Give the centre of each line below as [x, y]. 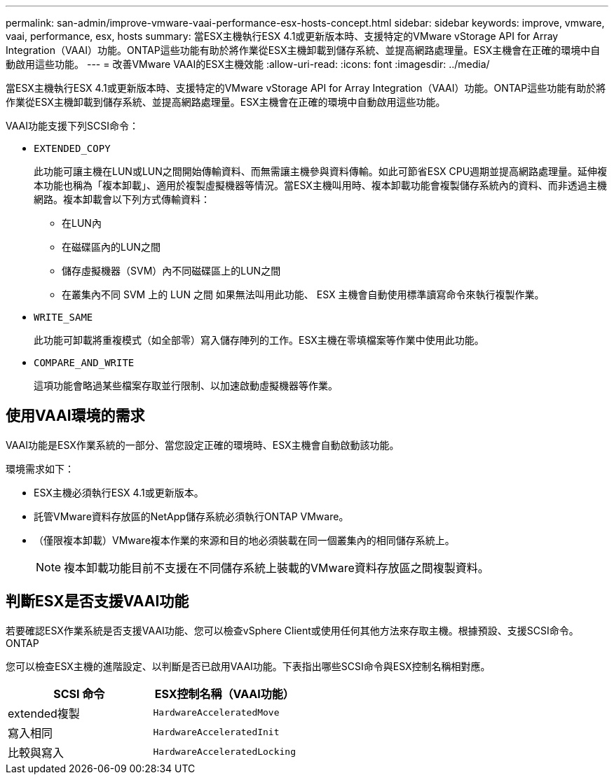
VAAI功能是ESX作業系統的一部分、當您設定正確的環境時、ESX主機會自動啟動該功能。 [203, 445]
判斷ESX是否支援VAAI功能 [97, 601]
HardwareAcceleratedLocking [224, 752]
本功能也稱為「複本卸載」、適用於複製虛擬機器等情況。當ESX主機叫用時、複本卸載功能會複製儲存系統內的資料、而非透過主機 [320, 185]
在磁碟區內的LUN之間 [111, 247]
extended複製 [44, 713]
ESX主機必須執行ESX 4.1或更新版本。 [119, 492]
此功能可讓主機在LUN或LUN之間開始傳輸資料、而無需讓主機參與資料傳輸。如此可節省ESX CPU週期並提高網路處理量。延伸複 [321, 171]
